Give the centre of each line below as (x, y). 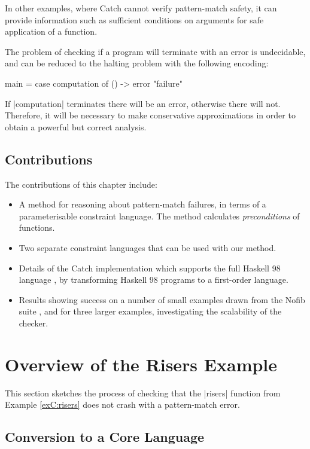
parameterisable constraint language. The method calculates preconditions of (159, 216)
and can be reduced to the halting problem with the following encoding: (137, 63)
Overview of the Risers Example (141, 364)
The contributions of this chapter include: (81, 184)
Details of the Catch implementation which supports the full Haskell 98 (150, 268)
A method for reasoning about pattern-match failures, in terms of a (142, 204)
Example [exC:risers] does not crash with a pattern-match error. (122, 404)
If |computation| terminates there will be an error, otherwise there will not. (143, 103)
